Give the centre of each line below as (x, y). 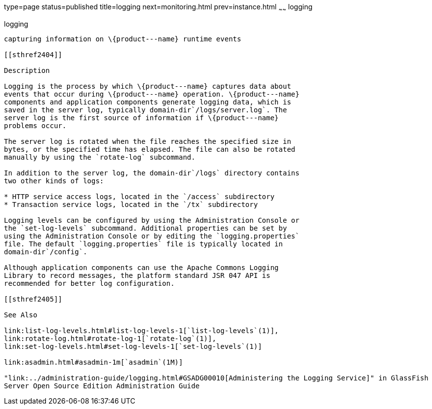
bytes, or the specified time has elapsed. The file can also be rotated (150, 149)
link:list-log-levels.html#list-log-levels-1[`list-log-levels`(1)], (141, 330)
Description (27, 70)
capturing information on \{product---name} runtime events (123, 39)
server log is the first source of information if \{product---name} (141, 118)
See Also (21, 315)
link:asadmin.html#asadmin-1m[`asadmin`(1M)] (94, 362)
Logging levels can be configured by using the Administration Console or (152, 220)
